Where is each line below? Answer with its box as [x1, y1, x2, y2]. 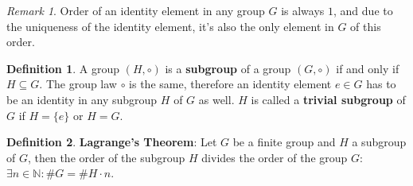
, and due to [333, 2, 393, 18]
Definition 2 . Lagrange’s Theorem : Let [6, 134, 217, 150]
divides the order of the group [201, 149, 348, 165]
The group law [45, 76, 117, 92]
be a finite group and [232, 134, 336, 150]
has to [366, 76, 396, 92]
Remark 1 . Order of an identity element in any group [6, 2, 265, 18]
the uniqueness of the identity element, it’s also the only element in [6, 17, 334, 34]
